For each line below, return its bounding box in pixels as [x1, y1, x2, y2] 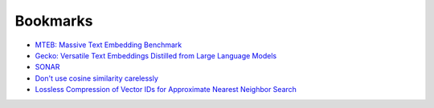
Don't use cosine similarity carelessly [35, 73, 158, 83]
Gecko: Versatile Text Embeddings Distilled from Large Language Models [35, 50, 277, 60]
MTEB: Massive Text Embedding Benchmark [35, 40, 182, 50]
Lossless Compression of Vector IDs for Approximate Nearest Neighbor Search [35, 85, 297, 94]
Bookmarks [14, 12, 93, 30]
